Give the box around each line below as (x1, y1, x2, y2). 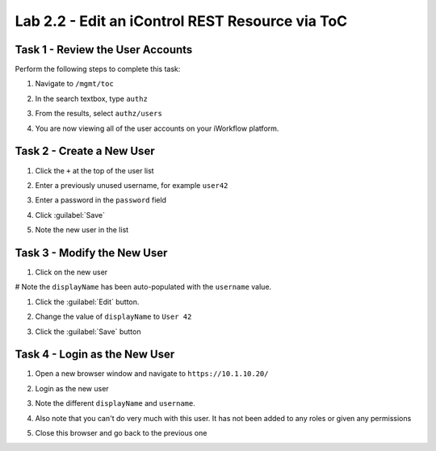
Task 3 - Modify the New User (15, 246, 168, 260)
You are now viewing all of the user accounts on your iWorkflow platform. (35, 123, 279, 133)
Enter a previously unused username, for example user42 (35, 180, 228, 190)
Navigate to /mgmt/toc (35, 79, 115, 89)
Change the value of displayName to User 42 (35, 311, 192, 322)
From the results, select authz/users (35, 109, 163, 119)
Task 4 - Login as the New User (15, 348, 175, 361)
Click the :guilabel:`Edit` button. (35, 297, 140, 307)
